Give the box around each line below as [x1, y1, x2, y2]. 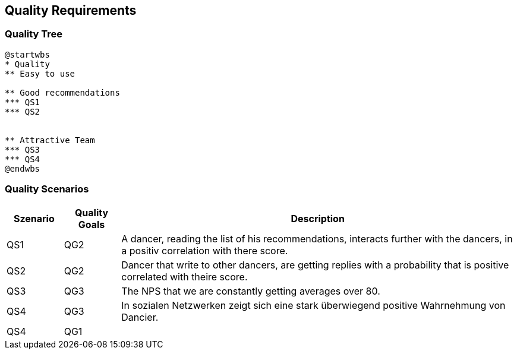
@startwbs [5, 49, 50, 59]
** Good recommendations [5, 87, 120, 97]
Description [291, 212, 345, 225]
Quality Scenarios [5, 183, 89, 195]
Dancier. [121, 311, 159, 323]
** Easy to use [5, 68, 75, 78]
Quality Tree [5, 28, 63, 40]
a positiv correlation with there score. [121, 244, 288, 257]
